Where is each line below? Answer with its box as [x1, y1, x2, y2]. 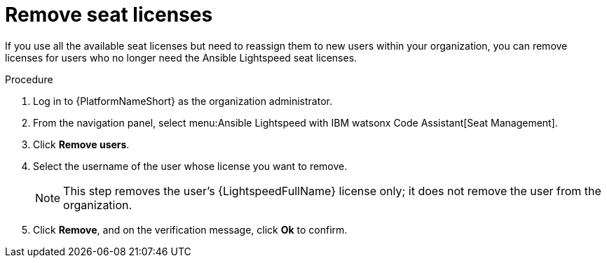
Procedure [5, 73, 53, 85]
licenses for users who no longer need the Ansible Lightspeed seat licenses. [5, 51, 357, 64]
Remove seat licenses [5, 3, 213, 27]
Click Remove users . [33, 138, 130, 150]
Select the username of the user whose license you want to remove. [33, 159, 348, 172]
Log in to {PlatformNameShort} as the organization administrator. [33, 94, 332, 107]
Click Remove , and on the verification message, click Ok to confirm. [33, 223, 348, 236]
